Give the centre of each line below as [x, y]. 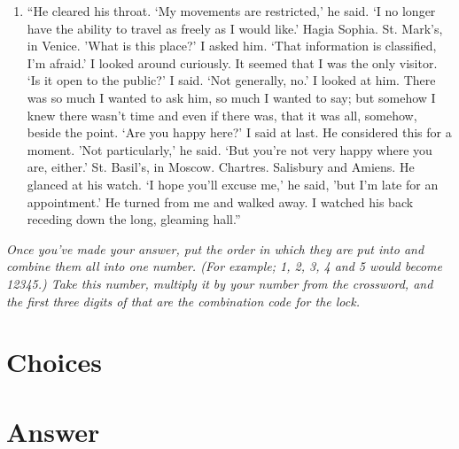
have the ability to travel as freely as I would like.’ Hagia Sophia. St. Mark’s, [235, 28]
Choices [54, 362]
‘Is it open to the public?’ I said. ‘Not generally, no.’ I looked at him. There [231, 80]
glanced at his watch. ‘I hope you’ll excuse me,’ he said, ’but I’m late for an [233, 184]
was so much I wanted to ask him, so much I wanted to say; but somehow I [231, 97]
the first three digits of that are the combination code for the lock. [183, 301]
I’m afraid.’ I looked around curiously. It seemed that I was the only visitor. [232, 62]
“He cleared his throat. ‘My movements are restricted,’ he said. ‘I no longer [231, 11]
